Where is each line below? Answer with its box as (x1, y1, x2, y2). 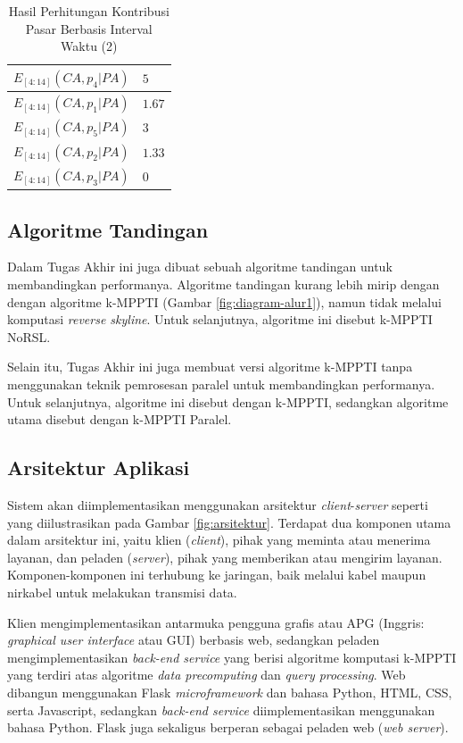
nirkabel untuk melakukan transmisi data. (7, 583, 237, 601)
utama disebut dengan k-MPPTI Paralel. (7, 410, 232, 429)
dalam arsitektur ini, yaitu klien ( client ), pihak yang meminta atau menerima (7, 530, 431, 549)
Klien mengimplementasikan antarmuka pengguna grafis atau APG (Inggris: (7, 613, 425, 631)
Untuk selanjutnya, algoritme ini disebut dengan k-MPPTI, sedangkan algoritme (7, 392, 449, 411)
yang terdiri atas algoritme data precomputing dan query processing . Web (7, 665, 406, 684)
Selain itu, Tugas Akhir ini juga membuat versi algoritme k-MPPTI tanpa (7, 357, 413, 376)
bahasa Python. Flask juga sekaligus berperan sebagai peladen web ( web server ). (7, 718, 449, 737)
